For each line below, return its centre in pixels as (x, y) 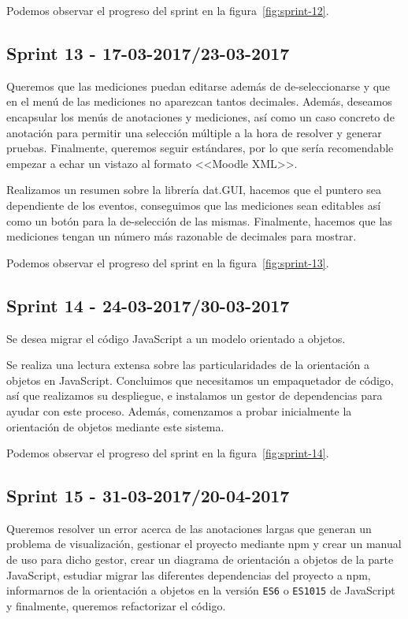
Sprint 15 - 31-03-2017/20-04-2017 (148, 496)
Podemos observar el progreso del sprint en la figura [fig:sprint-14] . (168, 453)
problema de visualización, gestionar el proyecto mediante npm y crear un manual (204, 544)
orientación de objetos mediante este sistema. (115, 426)
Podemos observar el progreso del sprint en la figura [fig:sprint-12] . (168, 10)
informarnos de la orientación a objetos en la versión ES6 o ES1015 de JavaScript (201, 590)
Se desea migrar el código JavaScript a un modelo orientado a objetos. (176, 338)
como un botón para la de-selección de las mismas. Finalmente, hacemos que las (199, 220)
